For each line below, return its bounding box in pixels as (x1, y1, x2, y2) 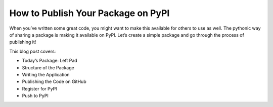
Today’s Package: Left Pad (22, 58, 78, 64)
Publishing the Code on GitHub (22, 78, 86, 85)
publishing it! (9, 39, 36, 45)
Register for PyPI (22, 85, 58, 91)
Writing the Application (22, 71, 70, 77)
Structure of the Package (22, 64, 74, 70)
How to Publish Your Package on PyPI (9, 8, 170, 19)
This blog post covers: (9, 48, 56, 54)
